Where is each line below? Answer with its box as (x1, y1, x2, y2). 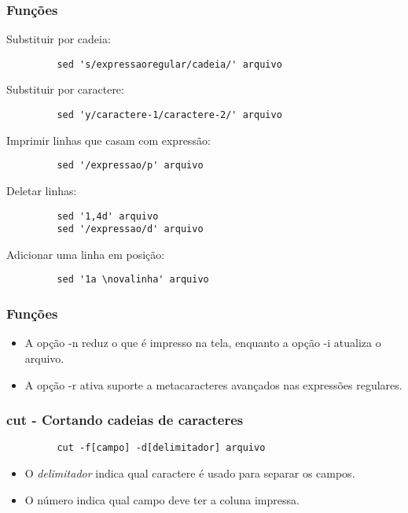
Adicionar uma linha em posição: (6, 245, 165, 262)
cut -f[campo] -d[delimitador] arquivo (57, 442, 266, 454)
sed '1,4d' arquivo (57, 210, 159, 222)
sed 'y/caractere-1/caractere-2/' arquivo (57, 109, 282, 121)
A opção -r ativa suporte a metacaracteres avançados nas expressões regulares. (24, 376, 402, 393)
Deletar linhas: (6, 182, 77, 198)
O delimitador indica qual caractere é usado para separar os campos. (24, 465, 355, 481)
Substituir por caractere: (6, 81, 124, 98)
